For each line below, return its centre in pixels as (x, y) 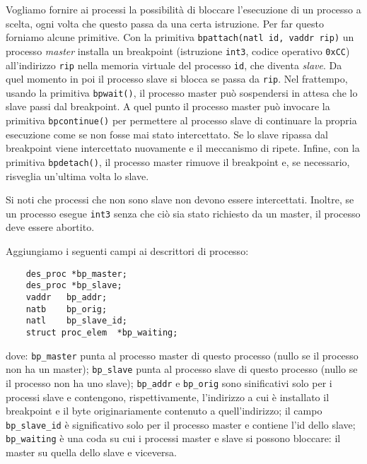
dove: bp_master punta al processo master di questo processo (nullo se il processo (182, 355)
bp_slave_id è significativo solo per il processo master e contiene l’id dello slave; (181, 424)
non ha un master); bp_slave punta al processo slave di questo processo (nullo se (182, 369)
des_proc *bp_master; (76, 274)
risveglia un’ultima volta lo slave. (77, 176)
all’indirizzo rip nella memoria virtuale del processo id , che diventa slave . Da (174, 65)
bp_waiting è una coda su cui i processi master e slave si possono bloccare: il (173, 438)
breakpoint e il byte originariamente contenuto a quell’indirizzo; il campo (164, 411)
